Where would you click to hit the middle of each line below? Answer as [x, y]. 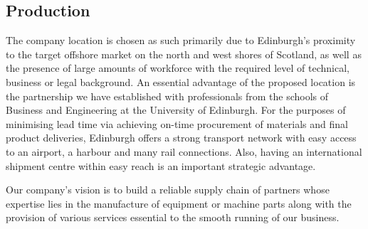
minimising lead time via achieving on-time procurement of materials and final [177, 123]
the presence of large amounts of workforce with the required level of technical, [178, 68]
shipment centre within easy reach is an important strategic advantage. [161, 165]
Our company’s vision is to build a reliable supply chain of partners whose [168, 190]
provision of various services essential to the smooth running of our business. [173, 217]
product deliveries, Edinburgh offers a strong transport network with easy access [181, 138]
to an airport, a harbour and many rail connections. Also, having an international [184, 151]
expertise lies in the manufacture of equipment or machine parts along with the [179, 203]
